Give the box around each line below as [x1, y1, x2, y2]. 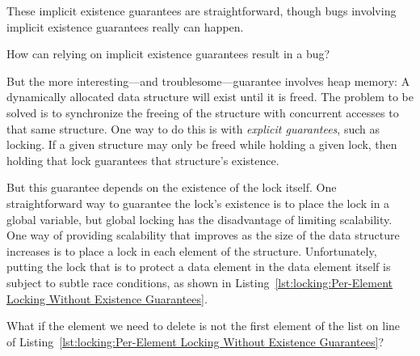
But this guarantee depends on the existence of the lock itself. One [6, 179, 337, 196]
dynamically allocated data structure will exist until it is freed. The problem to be [6, 88, 414, 105]
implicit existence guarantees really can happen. [6, 18, 244, 35]
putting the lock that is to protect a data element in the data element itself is [6, 258, 391, 275]
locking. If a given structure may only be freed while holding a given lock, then [6, 136, 397, 153]
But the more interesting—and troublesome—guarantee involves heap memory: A [6, 72, 410, 89]
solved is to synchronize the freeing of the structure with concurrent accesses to [6, 104, 399, 121]
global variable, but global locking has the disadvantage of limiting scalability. [6, 210, 393, 227]
